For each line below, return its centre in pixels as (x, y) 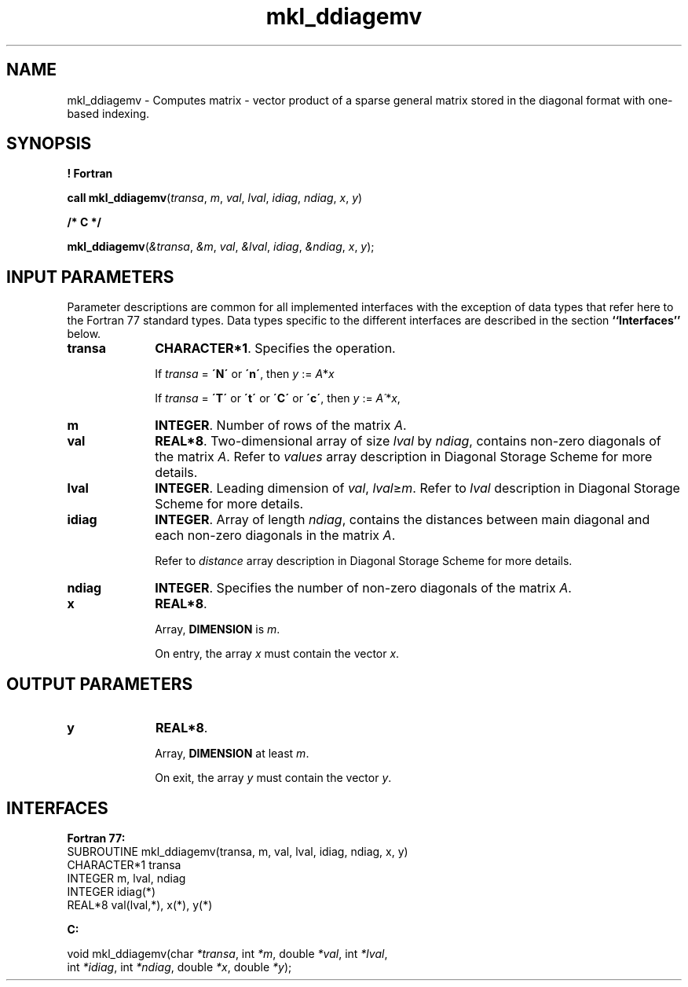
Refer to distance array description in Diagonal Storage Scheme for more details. (364, 561)
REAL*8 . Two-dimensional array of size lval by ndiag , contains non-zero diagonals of (408, 441)
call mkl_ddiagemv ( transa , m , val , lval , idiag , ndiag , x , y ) (215, 198)
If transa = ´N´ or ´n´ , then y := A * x (245, 374)
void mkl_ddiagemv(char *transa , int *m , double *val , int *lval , (227, 953)
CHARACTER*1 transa (124, 864)
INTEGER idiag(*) (111, 891)
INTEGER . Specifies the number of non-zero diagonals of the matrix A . (363, 588)
